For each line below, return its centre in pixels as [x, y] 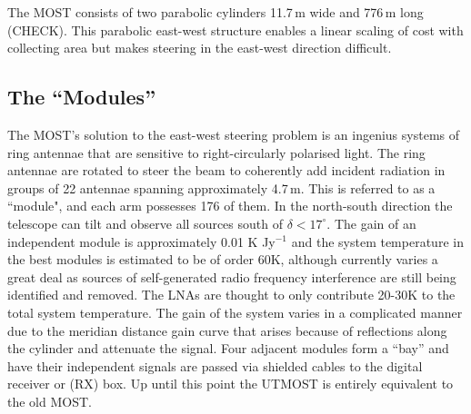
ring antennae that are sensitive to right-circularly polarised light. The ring [216, 152]
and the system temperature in [377, 241]
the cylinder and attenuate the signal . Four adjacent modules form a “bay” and [228, 348]
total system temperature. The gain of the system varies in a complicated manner [235, 312]
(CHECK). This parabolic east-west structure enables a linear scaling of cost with [235, 30]
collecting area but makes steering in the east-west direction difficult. [200, 48]
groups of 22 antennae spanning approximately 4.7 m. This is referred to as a [221, 187]
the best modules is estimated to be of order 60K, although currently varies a [223, 259]
